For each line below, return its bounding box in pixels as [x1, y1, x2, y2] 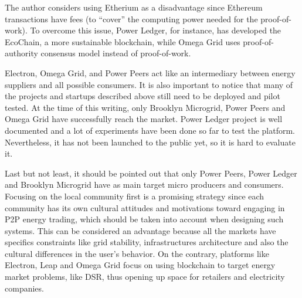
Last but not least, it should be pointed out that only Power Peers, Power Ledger [5, 167, 297, 179]
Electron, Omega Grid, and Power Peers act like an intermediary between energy [5, 66, 296, 79]
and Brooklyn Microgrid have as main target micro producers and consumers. [5, 178, 284, 191]
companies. [5, 282, 44, 294]
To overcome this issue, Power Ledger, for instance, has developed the [30, 24, 281, 36]
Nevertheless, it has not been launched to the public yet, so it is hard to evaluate [5, 136, 296, 148]
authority [5, 47, 38, 59]
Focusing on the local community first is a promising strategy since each [5, 189, 264, 202]
